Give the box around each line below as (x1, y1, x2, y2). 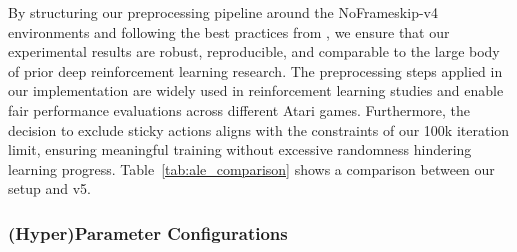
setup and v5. (8, 178, 91, 199)
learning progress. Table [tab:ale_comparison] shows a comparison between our (8, 158, 495, 179)
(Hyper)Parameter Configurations (8, 220, 288, 245)
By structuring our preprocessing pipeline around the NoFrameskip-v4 (8, 2, 438, 22)
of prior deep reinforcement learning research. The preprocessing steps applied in (8, 60, 503, 81)
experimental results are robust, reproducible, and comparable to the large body (8, 41, 500, 62)
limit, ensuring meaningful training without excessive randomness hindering (8, 139, 472, 160)
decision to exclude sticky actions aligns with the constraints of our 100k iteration (8, 119, 510, 140)
